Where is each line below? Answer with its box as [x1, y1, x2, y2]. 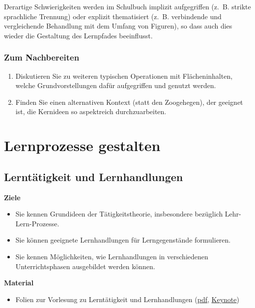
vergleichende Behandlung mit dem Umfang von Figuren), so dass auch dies [4, 21, 232, 31]
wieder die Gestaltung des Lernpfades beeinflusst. [4, 30, 153, 40]
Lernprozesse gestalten [4, 135, 161, 155]
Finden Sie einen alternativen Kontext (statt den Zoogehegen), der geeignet [15, 96, 243, 107]
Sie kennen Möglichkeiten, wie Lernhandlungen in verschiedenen [15, 251, 208, 261]
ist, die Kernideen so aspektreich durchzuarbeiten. [15, 106, 167, 117]
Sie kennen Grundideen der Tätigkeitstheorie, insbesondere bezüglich [15, 209, 223, 219]
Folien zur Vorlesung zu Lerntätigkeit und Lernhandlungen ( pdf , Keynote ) [15, 294, 239, 304]
